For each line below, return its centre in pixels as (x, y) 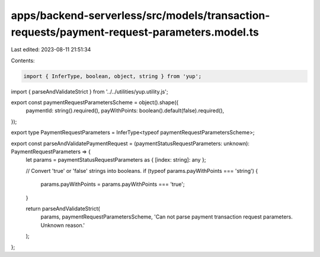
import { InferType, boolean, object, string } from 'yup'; (113, 76)
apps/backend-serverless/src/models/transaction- (140, 15)
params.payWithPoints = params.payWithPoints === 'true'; (113, 184)
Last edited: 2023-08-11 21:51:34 (51, 50)
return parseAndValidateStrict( (63, 208)
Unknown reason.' (63, 225)
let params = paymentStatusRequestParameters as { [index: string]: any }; (116, 160)
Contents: (23, 60)
